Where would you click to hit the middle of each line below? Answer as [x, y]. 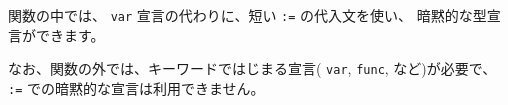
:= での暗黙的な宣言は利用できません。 [136, 87]
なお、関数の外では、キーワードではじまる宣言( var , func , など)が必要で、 [252, 68]
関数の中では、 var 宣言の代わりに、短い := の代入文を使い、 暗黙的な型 [247, 15]
